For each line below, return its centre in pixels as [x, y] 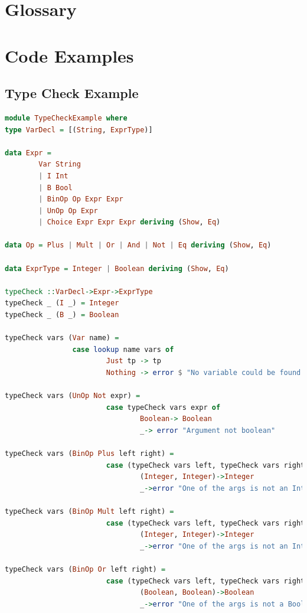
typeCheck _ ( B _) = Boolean [62, 315]
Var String [60, 164]
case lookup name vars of [123, 349]
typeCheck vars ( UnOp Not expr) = [73, 396]
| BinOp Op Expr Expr [81, 199]
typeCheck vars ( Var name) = [62, 338]
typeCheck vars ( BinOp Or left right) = [85, 570]
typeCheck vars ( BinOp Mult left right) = [89, 512]
